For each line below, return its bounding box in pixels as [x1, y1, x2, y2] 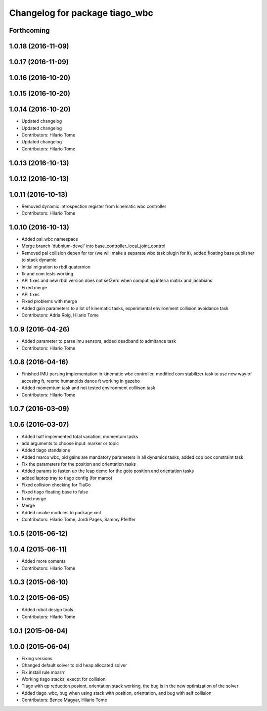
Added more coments [21, 558, 66, 564]
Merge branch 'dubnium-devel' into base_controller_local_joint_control [21, 243, 166, 249]
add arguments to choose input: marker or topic [21, 440, 119, 446]
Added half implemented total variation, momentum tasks [21, 433, 138, 440]
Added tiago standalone [21, 447, 71, 453]
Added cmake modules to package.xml [21, 509, 101, 515]
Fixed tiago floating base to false [21, 489, 89, 494]
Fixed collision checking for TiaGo [21, 482, 91, 488]
